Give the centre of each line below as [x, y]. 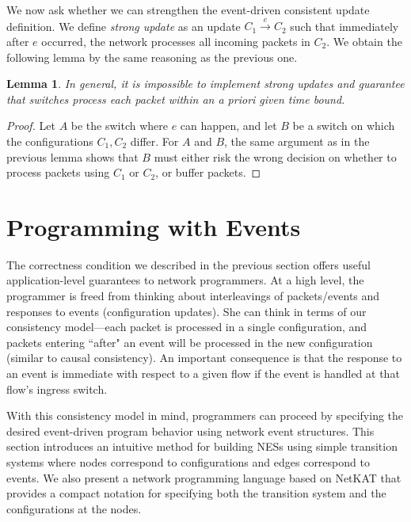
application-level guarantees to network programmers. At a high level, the [185, 280]
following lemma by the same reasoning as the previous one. [152, 57]
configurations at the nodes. [74, 508]
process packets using [58, 172]
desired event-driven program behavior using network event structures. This [190, 431]
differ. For [154, 141]
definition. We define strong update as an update [124, 26]
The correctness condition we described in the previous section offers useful [188, 264]
